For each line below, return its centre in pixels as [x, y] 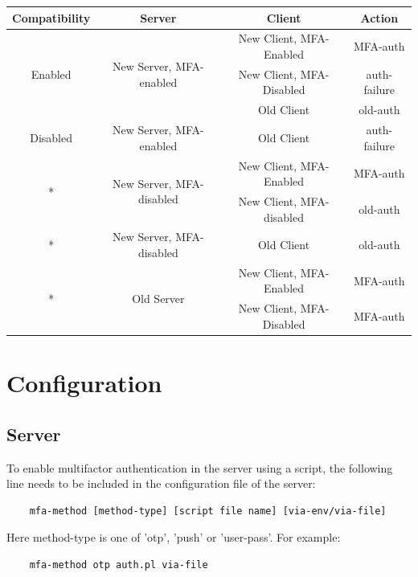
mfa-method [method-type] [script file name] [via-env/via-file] [208, 511]
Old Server [158, 298]
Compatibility [51, 17]
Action [379, 17]
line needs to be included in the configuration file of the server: [161, 483]
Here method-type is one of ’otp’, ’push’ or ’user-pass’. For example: [174, 537]
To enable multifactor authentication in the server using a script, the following [200, 467]
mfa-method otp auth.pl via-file [119, 565]
